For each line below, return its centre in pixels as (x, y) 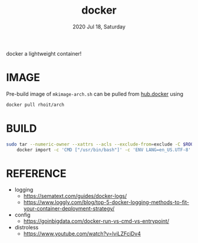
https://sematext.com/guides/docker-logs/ (75, 196)
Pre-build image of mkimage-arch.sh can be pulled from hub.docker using (95, 94)
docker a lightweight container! (44, 53)
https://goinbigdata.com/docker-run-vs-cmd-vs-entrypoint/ (96, 221)
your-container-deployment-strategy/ (69, 209)
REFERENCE (36, 174)
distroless (27, 228)
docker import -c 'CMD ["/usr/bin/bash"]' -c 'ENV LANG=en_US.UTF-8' (104, 150)
